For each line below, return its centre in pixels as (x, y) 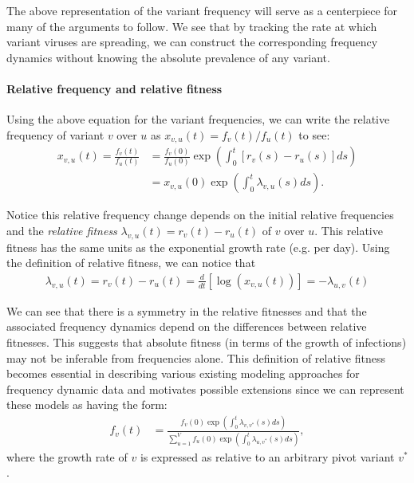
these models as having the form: (87, 404)
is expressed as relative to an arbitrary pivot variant (267, 456)
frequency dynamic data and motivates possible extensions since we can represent (205, 389)
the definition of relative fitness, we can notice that (131, 263)
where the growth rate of (67, 456)
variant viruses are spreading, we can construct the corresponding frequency (192, 42)
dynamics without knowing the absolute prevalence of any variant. (168, 57)
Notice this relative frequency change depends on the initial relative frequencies (200, 215)
